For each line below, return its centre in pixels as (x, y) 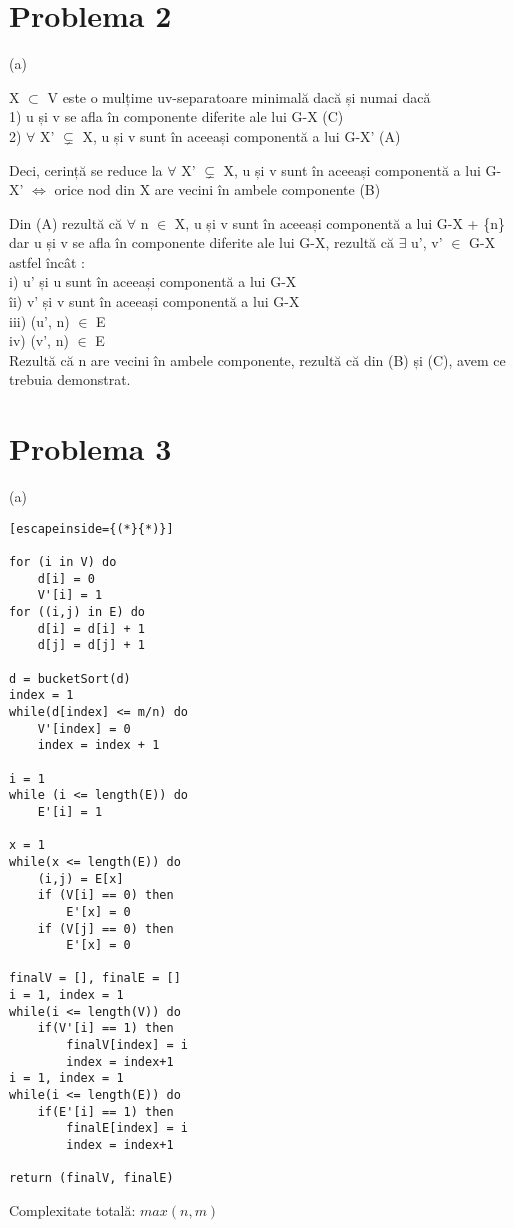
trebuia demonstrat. (70, 379)
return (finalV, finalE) (91, 1178)
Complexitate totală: (72, 1210)
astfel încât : (47, 261)
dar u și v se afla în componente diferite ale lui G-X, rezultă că (201, 242)
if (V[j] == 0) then (105, 928)
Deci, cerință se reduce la (86, 169)
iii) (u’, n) (39, 320)
